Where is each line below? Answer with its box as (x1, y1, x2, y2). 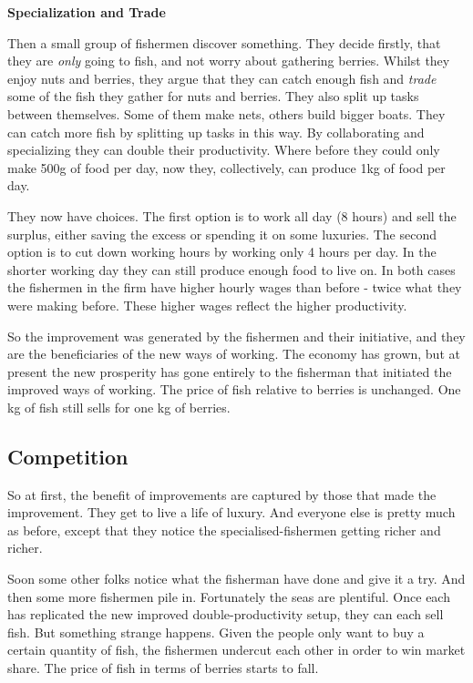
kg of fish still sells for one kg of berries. (7, 397, 231, 416)
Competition (7, 442, 129, 470)
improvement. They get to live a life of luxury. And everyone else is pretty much (7, 503, 456, 522)
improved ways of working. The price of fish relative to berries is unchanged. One (7, 380, 461, 399)
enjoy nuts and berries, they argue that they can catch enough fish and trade (7, 68, 437, 87)
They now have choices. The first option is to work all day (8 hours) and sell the (7, 206, 457, 225)
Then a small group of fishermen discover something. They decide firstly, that (7, 33, 441, 52)
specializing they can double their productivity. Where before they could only (7, 140, 440, 159)
